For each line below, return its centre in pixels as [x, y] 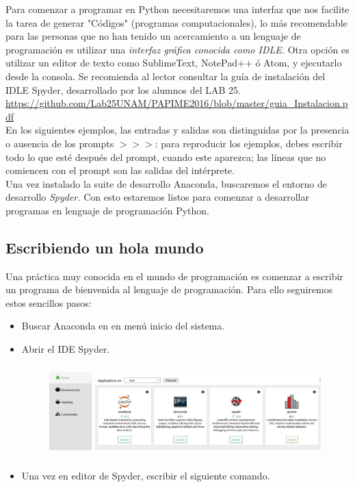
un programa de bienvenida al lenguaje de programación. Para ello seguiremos [169, 289]
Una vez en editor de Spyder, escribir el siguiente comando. [146, 475]
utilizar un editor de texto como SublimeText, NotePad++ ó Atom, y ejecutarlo [174, 63]
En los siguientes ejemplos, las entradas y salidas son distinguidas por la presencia [177, 130]
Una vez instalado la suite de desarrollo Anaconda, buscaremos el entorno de [166, 183]
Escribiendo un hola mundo [105, 247]
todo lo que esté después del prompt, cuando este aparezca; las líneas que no [166, 157]
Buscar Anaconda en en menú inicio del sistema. [123, 326]
